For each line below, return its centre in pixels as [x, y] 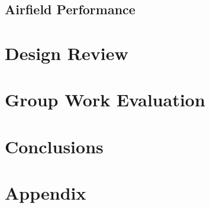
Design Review [67, 53]
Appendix [46, 193]
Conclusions [54, 146]
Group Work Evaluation [105, 100]
